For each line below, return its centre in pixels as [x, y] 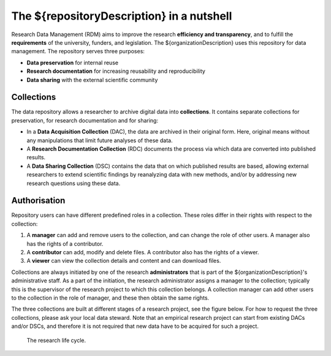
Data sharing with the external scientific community [92, 80]
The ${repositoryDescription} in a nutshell [122, 16]
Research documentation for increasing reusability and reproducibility [116, 71]
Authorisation [38, 201]
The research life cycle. [56, 340]
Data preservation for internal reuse [73, 62]
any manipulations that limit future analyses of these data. [100, 140]
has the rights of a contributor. [65, 244]
